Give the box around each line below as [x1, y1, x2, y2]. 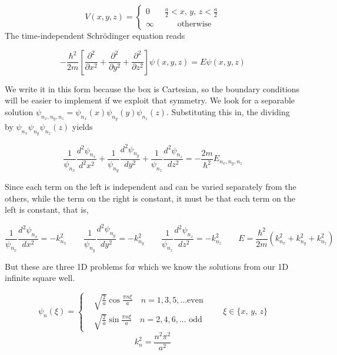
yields [72, 120, 93, 132]
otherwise [177, 20, 212, 29]
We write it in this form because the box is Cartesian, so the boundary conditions [5, 82, 300, 95]
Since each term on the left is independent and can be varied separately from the [5, 180, 296, 193]
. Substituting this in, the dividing [166, 105, 290, 118]
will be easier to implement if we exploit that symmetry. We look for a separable [5, 94, 295, 106]
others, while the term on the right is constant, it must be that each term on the [5, 192, 295, 204]
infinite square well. [5, 272, 75, 284]
